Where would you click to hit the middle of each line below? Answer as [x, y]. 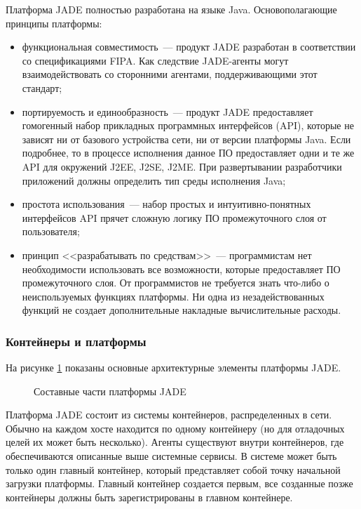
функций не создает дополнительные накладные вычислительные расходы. [182, 310]
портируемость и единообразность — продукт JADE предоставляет [168, 111]
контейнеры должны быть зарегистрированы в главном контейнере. [149, 497]
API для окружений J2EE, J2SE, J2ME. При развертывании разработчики [182, 166]
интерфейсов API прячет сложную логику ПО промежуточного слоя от [174, 217]
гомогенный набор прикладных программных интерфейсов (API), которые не [188, 125]
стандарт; [42, 87]
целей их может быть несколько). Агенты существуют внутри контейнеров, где [175, 442]
